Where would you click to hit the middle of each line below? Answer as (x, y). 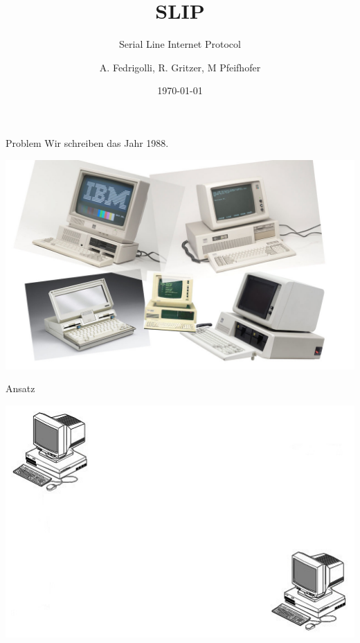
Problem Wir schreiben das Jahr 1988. (87, 142)
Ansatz (20, 388)
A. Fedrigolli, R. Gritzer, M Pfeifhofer (180, 67)
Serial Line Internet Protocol (180, 44)
